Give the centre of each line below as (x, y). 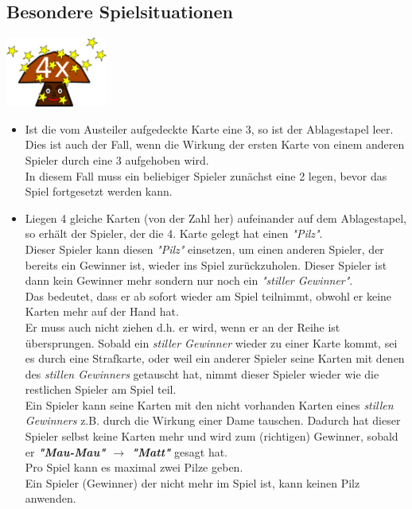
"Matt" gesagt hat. (179, 451)
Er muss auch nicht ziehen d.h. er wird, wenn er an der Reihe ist (183, 326)
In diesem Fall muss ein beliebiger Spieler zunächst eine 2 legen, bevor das (206, 175)
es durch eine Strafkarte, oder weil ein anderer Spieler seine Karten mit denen (215, 358)
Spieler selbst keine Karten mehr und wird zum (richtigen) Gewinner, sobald (212, 436)
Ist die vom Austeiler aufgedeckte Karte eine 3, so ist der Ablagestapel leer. (209, 128)
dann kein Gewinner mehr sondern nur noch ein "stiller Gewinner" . (189, 280)
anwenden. (51, 498)
